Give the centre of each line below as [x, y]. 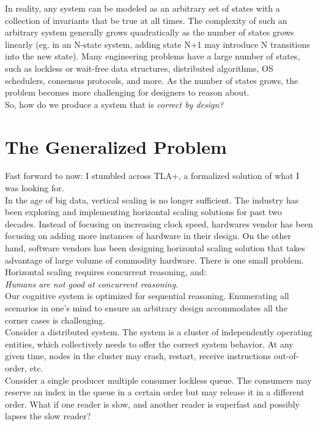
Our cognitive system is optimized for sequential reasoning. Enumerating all [147, 296]
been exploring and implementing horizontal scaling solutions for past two [143, 212]
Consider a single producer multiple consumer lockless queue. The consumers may [158, 380]
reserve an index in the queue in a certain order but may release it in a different [155, 392]
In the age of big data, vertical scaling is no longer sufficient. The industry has [152, 200]
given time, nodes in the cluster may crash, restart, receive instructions [138, 356]
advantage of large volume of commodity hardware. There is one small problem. [154, 260]
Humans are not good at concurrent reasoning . [92, 283]
